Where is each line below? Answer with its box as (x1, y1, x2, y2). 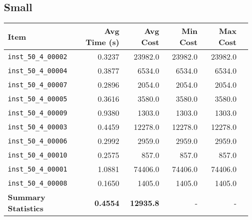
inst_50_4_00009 (8, 109, 67, 117)
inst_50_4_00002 (8, 52, 67, 61)
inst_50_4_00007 (8, 80, 67, 89)
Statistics (8, 203, 44, 214)
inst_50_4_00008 (8, 179, 67, 187)
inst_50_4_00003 (8, 123, 67, 131)
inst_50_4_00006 (8, 137, 67, 145)
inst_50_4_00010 (8, 151, 67, 159)
